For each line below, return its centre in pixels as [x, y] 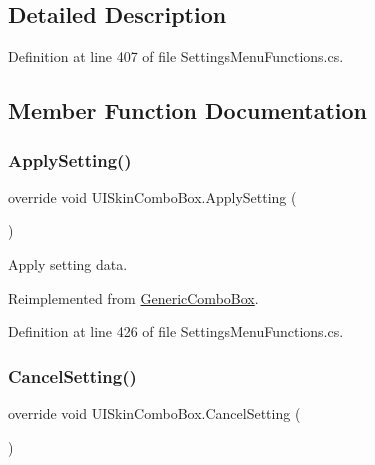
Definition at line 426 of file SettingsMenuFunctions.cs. [176, 331]
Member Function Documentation [188, 110]
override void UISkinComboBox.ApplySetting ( [152, 196]
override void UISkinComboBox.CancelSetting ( [154, 412]
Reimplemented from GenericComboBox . [133, 297]
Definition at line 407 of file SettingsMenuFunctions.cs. [176, 56]
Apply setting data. [68, 263]
